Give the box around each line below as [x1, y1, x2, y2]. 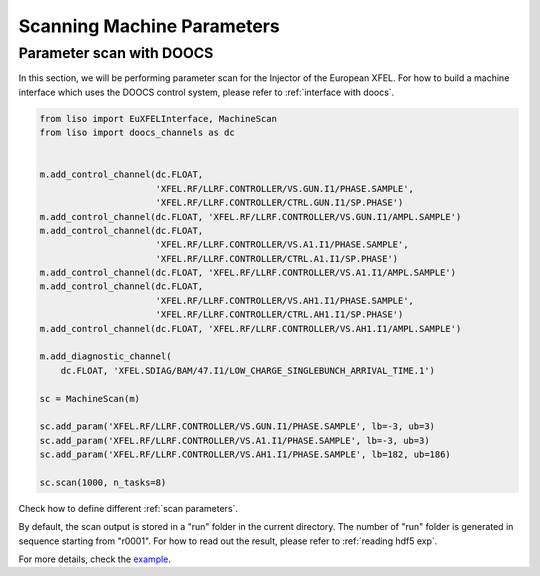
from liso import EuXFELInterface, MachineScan [39, 113, 277, 124]
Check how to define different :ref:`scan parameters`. [18, 502, 239, 514]
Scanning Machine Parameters [18, 15, 280, 37]
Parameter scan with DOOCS [18, 44, 214, 62]
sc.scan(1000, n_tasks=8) [39, 476, 167, 488]
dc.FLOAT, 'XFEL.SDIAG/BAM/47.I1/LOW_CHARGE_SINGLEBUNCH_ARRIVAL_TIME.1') [60, 365, 435, 376]
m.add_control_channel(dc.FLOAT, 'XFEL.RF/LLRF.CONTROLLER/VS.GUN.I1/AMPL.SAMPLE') [39, 211, 462, 222]
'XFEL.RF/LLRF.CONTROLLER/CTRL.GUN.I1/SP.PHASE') [155, 197, 404, 209]
